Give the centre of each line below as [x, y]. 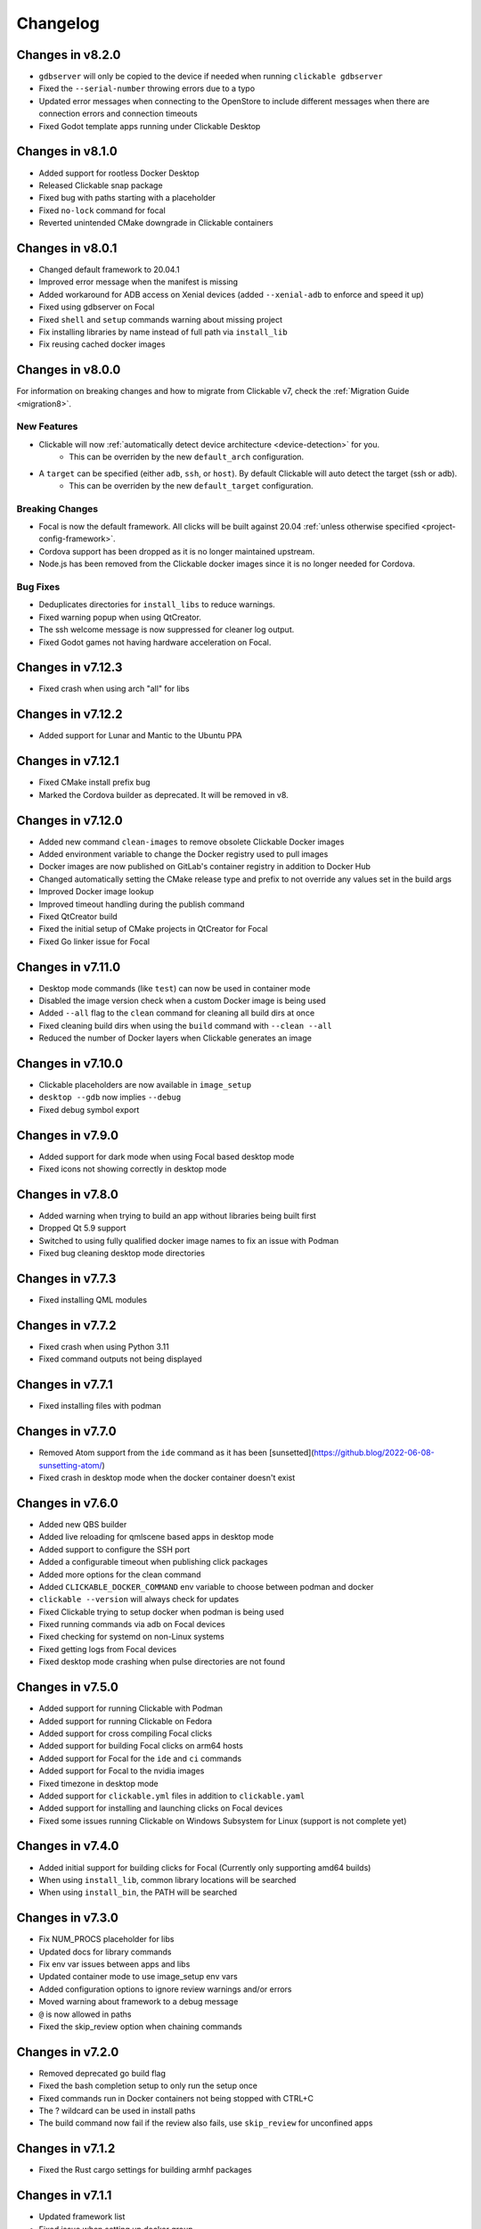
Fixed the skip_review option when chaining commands [140, 2027]
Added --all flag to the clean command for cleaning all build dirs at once [177, 1013]
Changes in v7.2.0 [68, 2052]
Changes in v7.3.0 [68, 1918]
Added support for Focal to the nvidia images [122, 1771]
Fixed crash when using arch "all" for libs [114, 689]
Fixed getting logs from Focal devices [108, 1649]
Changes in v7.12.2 [69, 715]
